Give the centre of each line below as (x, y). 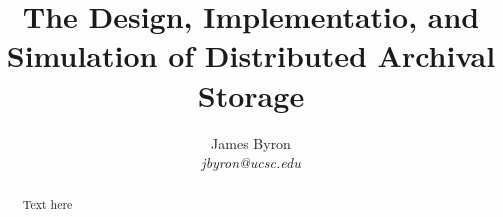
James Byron (251, 142)
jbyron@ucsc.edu (251, 162)
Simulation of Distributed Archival (251, 55)
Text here (47, 204)
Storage (251, 94)
